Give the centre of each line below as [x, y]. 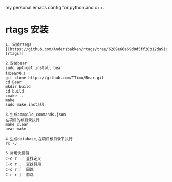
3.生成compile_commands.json [36, 115]
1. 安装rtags [18, 44]
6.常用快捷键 [17, 153]
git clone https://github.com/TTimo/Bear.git [55, 78]
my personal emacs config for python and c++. [55, 7]
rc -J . [14, 143]
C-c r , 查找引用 [23, 164]
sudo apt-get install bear [34, 68]
